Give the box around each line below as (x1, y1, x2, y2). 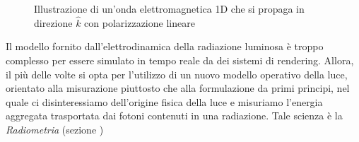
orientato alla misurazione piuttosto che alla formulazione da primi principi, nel (6, 81, 350, 95)
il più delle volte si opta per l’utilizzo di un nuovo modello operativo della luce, (6, 66, 348, 81)
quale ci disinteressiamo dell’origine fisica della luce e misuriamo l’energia (6, 94, 323, 109)
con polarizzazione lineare (84, 15, 195, 30)
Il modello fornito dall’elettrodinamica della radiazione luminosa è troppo (6, 39, 324, 54)
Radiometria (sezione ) (6, 122, 104, 136)
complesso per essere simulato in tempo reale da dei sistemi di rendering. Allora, (6, 53, 354, 67)
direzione (34, 15, 73, 30)
